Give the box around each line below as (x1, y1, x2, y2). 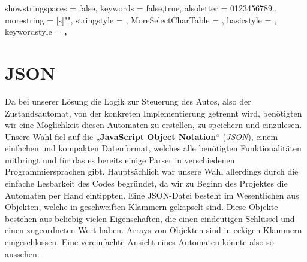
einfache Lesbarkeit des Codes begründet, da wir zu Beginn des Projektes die (5, 177, 288, 190)
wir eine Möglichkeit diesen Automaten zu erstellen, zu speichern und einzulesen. (5, 118, 302, 131)
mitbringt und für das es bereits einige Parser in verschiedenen (5, 153, 235, 166)
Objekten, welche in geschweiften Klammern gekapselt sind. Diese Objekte (5, 200, 278, 213)
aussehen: (5, 247, 40, 260)
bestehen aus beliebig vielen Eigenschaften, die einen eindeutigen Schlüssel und (5, 212, 295, 224)
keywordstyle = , (5, 25, 67, 38)
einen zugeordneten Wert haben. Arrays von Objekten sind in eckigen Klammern (5, 224, 302, 236)
